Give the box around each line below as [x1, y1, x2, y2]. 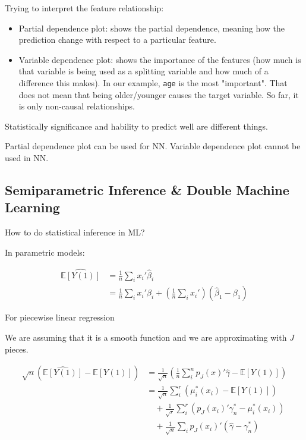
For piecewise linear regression [5, 311, 115, 323]
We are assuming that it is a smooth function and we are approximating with [5, 331, 287, 344]
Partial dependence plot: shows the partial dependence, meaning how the [18, 21, 285, 34]
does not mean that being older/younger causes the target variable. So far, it [18, 88, 299, 100]
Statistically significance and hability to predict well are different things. [5, 120, 268, 132]
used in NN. [5, 152, 49, 164]
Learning [5, 198, 60, 216]
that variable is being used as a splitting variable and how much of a [18, 65, 269, 77]
